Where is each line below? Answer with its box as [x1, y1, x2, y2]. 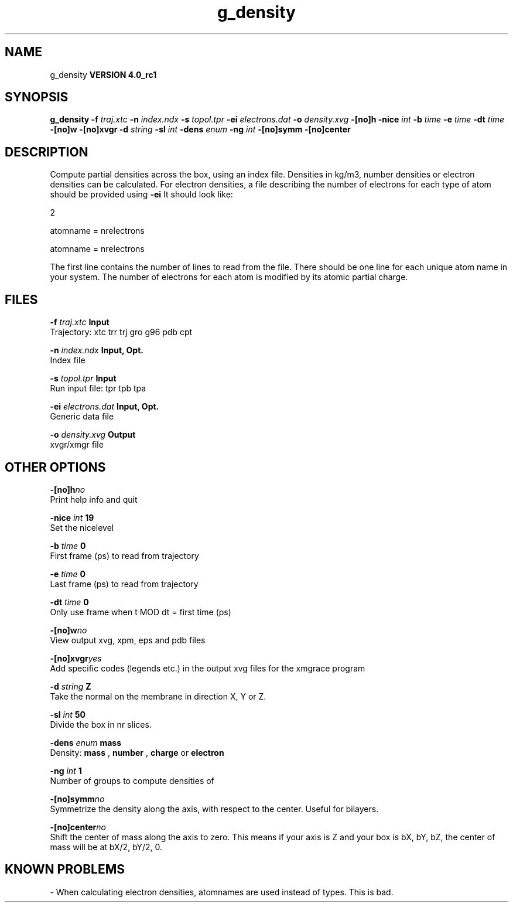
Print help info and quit [50, 494, 138, 504]
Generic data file [50, 411, 114, 422]
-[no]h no [50, 484, 85, 495]
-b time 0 [50, 540, 86, 551]
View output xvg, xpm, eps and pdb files [50, 635, 206, 645]
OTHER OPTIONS [5, 459, 106, 475]
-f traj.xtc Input [50, 317, 110, 328]
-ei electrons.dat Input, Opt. [50, 401, 159, 412]
